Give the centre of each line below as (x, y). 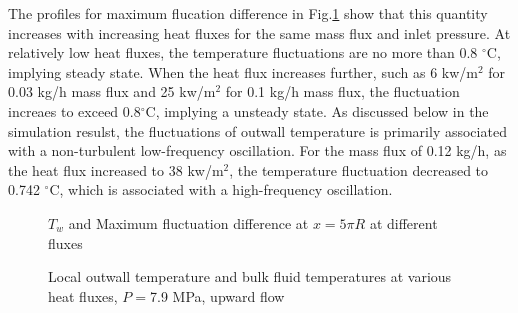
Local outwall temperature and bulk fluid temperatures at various (250, 276)
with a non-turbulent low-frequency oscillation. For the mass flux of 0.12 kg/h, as (257, 150)
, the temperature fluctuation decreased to (359, 169)
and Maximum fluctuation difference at (188, 222)
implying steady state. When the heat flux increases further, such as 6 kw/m (243, 71)
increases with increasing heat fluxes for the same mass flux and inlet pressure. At (259, 32)
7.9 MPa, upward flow (217, 295)
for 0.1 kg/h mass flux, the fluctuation (342, 91)
